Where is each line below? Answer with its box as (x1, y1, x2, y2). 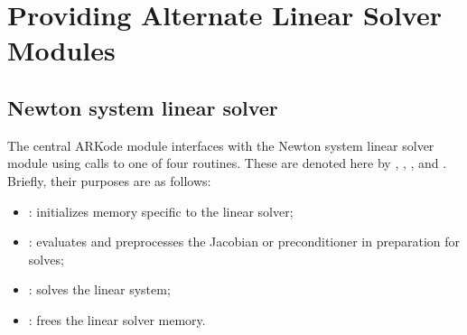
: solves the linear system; (28, 280, 171, 299)
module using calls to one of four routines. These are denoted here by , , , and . (7, 154, 447, 172)
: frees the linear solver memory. (28, 310, 206, 329)
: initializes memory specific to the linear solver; (28, 201, 294, 220)
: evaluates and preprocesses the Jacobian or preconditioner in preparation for (28, 232, 461, 251)
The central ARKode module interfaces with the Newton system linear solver (7, 135, 434, 154)
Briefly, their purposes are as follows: (7, 171, 211, 190)
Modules (7, 32, 116, 69)
